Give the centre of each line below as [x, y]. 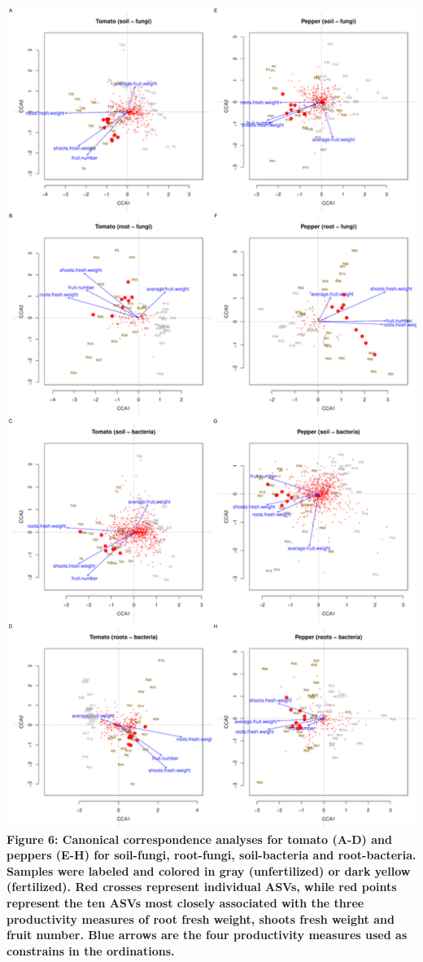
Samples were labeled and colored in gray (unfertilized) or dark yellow [209, 870]
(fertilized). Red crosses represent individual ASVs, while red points [202, 887]
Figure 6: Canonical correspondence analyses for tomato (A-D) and [199, 839]
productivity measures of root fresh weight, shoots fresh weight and [201, 918]
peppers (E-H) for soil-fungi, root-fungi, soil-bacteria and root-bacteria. [211, 855]
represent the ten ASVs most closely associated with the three [185, 902]
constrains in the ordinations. [91, 950]
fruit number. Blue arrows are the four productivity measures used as [207, 935]
